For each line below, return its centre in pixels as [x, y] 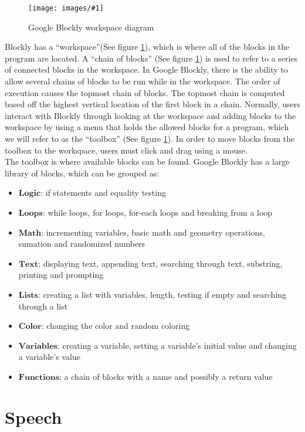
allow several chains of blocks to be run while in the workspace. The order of [143, 81]
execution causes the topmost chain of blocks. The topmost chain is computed [145, 92]
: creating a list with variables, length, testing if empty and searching [162, 294]
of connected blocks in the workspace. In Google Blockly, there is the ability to [146, 69]
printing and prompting [61, 275]
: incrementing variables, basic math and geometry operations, [153, 232]
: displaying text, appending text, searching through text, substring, [160, 263]
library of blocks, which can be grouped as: [82, 173]
